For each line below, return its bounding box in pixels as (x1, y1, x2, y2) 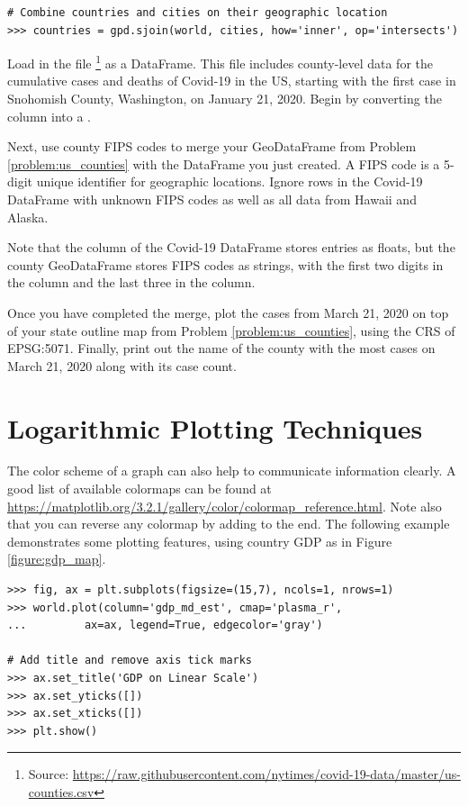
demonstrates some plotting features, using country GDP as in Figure (7, 531, 392, 550)
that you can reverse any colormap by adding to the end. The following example (7, 514, 450, 533)
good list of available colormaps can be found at (7, 479, 272, 498)
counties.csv (28, 782, 94, 801)
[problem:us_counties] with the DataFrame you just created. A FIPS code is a (7, 154, 440, 173)
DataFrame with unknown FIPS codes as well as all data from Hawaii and (7, 190, 417, 208)
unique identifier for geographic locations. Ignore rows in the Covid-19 (36, 172, 423, 191)
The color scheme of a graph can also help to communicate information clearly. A (7, 461, 456, 480)
